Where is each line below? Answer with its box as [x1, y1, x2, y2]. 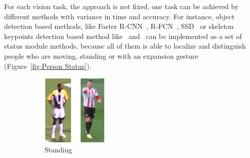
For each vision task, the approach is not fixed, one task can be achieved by [4, 1, 239, 11]
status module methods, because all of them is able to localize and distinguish [4, 41, 246, 51]
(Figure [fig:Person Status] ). [4, 60, 92, 71]
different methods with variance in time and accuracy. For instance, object [4, 11, 235, 21]
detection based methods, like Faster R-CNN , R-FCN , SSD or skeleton [4, 21, 234, 31]
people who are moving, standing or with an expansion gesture [4, 50, 198, 61]
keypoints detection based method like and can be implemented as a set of [4, 30, 242, 41]
